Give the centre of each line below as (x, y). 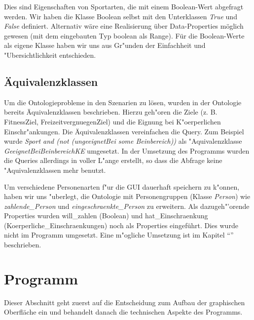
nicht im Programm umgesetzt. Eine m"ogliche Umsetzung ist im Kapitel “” (119, 235)
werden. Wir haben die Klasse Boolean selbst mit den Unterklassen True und (121, 16)
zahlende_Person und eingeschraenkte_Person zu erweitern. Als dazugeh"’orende (127, 206)
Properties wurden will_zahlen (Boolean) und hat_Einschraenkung (106, 216)
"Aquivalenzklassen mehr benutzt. (55, 170)
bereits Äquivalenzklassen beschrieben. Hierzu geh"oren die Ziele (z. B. (111, 112)
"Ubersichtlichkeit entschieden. (50, 55)
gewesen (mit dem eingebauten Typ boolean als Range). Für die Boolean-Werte (124, 35)
